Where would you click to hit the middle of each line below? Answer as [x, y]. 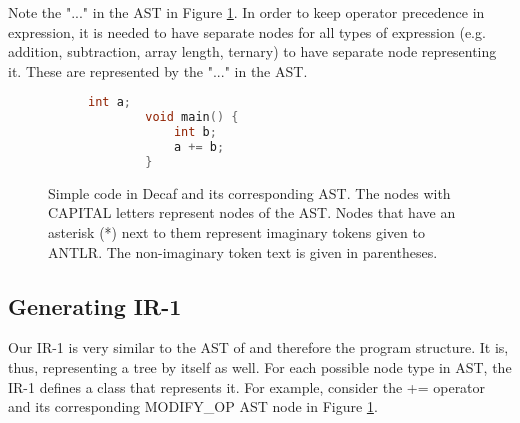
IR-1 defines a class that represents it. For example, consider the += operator [247, 386]
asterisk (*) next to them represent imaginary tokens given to [236, 231]
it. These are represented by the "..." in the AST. [158, 70]
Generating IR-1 [95, 305]
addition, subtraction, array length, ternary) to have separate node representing [252, 51]
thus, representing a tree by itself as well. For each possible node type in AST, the [260, 366]
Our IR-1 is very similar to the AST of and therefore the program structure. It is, [258, 347]
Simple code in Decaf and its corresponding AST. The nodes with [249, 192]
